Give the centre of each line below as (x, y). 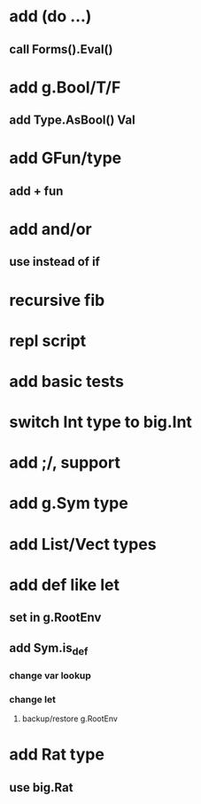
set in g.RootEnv (55, 618)
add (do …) (50, 16)
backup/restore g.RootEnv (70, 719)
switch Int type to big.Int (101, 422)
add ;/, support (65, 463)
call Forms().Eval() (61, 49)
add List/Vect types (83, 544)
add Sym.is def (49, 649)
